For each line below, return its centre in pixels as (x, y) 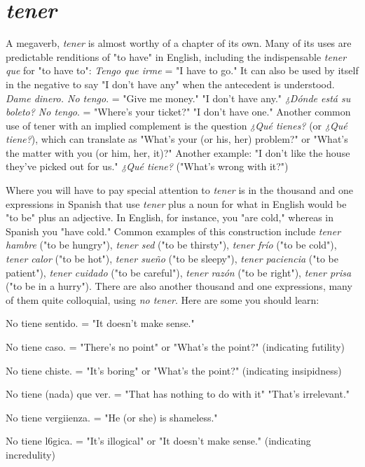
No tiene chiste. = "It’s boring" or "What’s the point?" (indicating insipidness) (174, 370)
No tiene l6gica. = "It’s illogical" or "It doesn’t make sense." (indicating (158, 441)
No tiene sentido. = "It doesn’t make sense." (100, 323)
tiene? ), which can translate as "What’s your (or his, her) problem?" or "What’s (177, 139)
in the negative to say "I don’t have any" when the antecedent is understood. (170, 84)
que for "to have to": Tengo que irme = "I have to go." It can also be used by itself (182, 70)
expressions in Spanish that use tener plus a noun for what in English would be (176, 203)
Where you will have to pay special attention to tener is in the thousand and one (179, 190)
